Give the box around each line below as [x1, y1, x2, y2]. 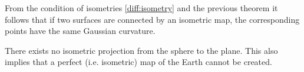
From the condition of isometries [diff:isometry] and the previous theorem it [5, 2, 278, 13]
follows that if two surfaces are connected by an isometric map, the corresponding [5, 13, 300, 25]
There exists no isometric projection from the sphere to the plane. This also [5, 44, 278, 56]
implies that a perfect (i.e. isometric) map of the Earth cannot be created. [5, 56, 272, 68]
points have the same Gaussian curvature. [5, 25, 156, 37]
